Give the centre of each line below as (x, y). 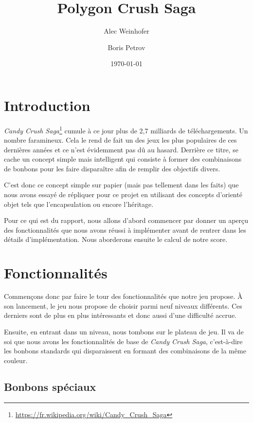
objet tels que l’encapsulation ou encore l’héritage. (79, 204)
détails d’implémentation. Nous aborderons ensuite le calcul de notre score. (116, 239)
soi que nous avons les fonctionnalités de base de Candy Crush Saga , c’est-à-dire (123, 341)
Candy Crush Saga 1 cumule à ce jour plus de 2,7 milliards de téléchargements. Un (126, 129)
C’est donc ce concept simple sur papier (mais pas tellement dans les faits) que (121, 185)
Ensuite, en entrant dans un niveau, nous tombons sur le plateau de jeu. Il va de (124, 331)
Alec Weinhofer (126, 31)
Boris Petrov (126, 47)
